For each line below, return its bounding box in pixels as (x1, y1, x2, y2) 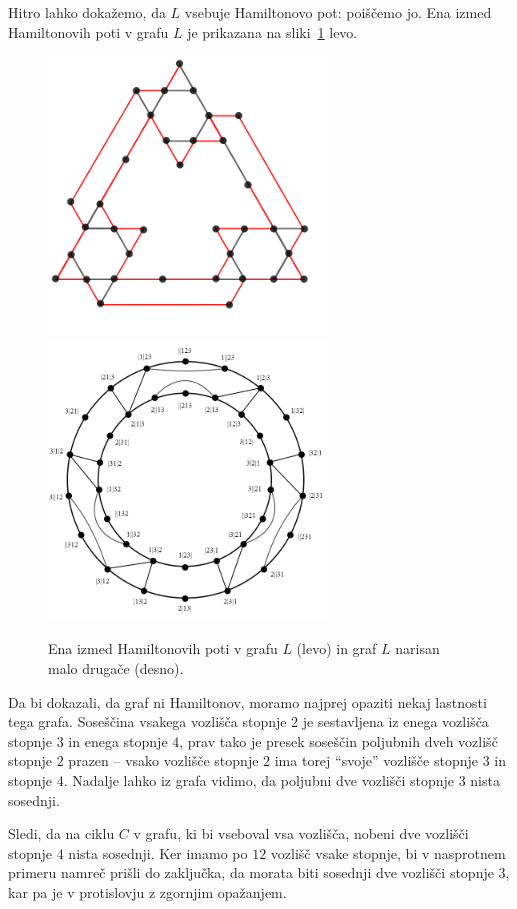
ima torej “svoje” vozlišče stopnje (274, 750, 478, 771)
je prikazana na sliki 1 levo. (187, 21, 358, 42)
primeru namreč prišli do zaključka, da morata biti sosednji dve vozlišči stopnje (8, 862, 494, 883)
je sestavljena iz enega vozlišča (302, 711, 489, 732)
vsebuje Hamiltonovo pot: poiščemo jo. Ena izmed (184, 2, 492, 22)
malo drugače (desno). (48, 657, 184, 678)
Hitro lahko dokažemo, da (8, 2, 166, 22)
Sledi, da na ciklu (8, 823, 115, 844)
